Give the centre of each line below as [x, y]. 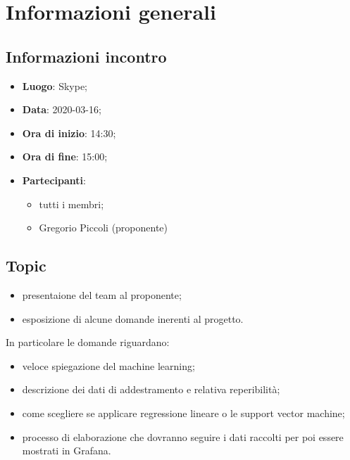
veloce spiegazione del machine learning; [108, 365]
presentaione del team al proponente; [102, 294]
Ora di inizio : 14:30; [69, 133]
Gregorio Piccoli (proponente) [104, 228]
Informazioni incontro [86, 56]
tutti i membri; [71, 204]
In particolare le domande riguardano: [88, 342]
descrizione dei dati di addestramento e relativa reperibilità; [151, 389]
